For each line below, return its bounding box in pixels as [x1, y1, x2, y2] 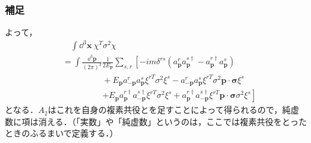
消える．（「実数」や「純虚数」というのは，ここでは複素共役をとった [38, 115, 307, 127]
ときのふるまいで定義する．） [5, 127, 118, 139]
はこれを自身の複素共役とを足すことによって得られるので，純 [47, 103, 291, 116]
